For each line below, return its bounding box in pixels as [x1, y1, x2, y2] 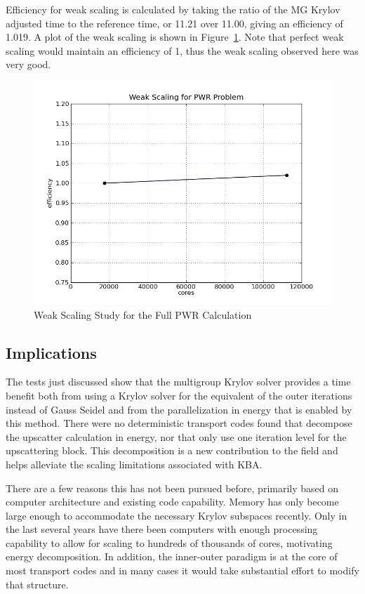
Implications [6, 341, 97, 363]
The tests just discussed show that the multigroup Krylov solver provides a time [6, 374, 351, 389]
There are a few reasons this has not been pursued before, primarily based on [6, 480, 339, 495]
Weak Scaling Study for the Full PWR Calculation [34, 307, 252, 322]
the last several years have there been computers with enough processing [6, 522, 318, 536]
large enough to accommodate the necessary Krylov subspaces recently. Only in [6, 508, 347, 522]
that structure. [6, 576, 69, 591]
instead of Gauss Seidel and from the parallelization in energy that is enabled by [6, 402, 352, 416]
